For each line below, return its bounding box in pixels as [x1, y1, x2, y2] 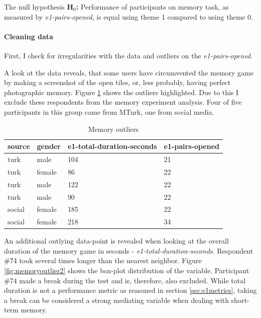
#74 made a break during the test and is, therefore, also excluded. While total [4, 275, 246, 285]
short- [231, 294, 249, 305]
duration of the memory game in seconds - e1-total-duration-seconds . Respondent [4, 245, 253, 256]
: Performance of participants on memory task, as [76, 2, 229, 12]
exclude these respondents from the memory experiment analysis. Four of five [4, 97, 242, 107]
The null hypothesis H [4, 2, 73, 12]
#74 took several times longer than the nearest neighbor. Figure [4, 255, 202, 266]
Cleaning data [4, 31, 53, 41]
